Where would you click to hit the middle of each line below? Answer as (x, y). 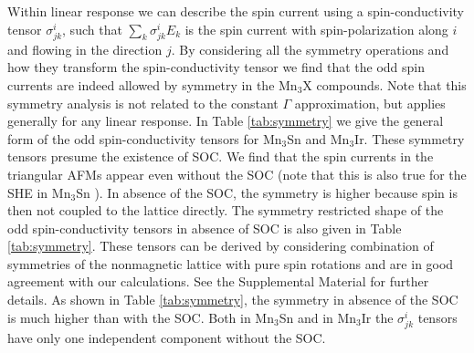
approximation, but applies (370, 103)
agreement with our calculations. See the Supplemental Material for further (218, 281)
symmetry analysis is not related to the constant (143, 103)
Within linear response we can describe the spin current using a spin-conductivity (236, 11)
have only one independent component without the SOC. (167, 337)
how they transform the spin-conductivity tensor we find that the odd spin (216, 67)
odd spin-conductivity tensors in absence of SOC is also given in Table (205, 228)
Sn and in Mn (318, 317)
